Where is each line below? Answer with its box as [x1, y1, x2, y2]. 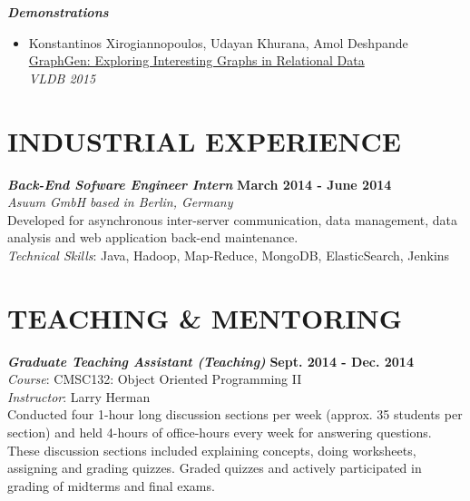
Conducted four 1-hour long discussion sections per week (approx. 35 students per [7, 405, 463, 424]
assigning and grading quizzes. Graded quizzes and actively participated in [7, 458, 422, 477]
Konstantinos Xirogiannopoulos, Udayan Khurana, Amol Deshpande [28, 33, 408, 52]
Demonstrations [7, 3, 109, 21]
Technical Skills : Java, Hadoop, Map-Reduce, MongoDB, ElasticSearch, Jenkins [7, 245, 450, 264]
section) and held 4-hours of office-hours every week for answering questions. [7, 422, 432, 441]
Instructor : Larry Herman [7, 387, 151, 406]
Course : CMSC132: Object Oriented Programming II [7, 369, 302, 388]
